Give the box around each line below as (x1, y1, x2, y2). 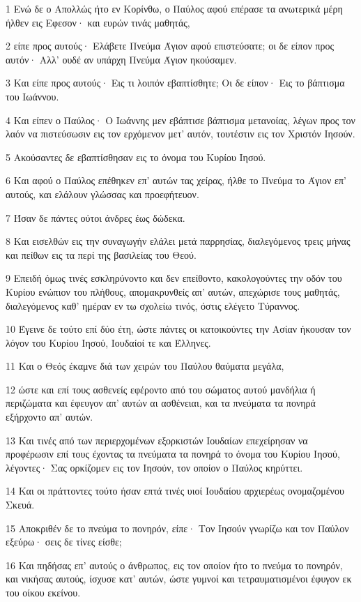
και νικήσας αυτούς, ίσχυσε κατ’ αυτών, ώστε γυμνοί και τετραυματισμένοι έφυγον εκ (6, 571, 352, 586)
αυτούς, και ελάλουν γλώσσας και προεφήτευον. (6, 186, 199, 201)
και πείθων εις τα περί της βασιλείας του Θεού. (6, 247, 197, 262)
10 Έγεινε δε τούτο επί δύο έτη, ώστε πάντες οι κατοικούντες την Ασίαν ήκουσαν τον (6, 322, 351, 336)
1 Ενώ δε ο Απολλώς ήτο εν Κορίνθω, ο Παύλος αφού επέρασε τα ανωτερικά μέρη (6, 1, 343, 15)
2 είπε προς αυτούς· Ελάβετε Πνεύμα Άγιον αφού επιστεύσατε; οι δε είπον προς (6, 38, 335, 53)
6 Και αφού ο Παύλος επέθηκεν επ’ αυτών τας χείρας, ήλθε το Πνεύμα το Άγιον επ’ (6, 173, 346, 188)
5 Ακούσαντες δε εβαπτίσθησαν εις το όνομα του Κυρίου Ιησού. (6, 149, 266, 164)
